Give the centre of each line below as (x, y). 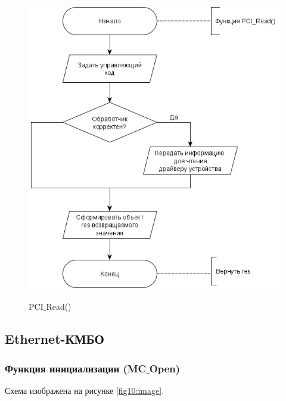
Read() (59, 307)
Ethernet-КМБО (55, 339)
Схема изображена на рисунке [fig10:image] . (85, 390)
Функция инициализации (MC (76, 368)
